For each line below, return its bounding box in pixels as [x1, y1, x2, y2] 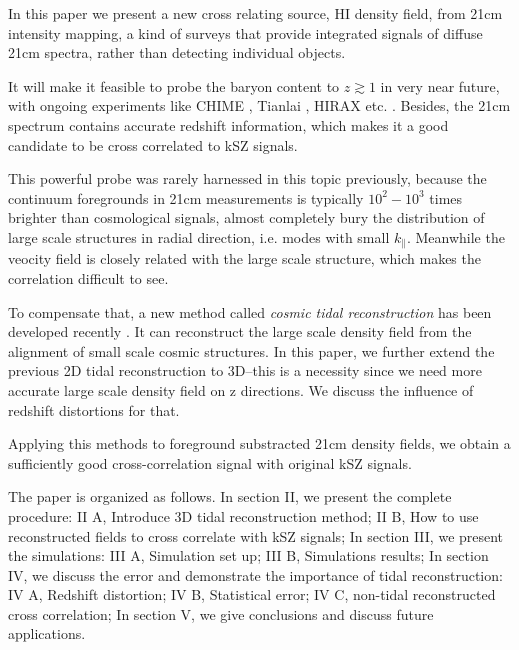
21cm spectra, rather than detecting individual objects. [8, 42, 346, 63]
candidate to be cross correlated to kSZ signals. [8, 134, 298, 155]
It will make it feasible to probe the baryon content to [8, 75, 340, 96]
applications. [8, 623, 86, 644]
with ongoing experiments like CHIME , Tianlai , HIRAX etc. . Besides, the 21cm [8, 95, 511, 116]
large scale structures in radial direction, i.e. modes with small [8, 226, 390, 247]
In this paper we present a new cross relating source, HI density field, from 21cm [8, 3, 503, 23]
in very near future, [380, 75, 500, 96]
